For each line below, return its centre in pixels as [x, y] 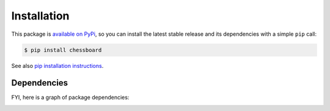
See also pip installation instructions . [57, 66]
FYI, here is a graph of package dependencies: [70, 98]
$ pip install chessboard [63, 50]
